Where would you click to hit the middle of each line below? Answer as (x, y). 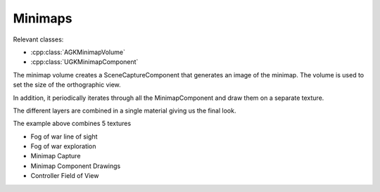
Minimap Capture (56, 156)
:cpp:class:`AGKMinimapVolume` (78, 52)
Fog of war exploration (63, 146)
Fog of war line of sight (64, 136)
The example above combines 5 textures (72, 124)
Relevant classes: (38, 39)
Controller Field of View (65, 176)
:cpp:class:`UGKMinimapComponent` (84, 62)
